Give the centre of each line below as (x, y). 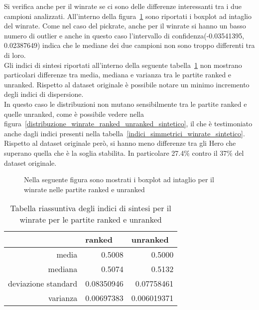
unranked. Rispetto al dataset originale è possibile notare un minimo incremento (127, 84)
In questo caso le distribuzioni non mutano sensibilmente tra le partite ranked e (126, 104)
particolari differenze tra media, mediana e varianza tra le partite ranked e (118, 75)
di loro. (15, 55)
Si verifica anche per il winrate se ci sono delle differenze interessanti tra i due (123, 6)
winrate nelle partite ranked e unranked (84, 189)
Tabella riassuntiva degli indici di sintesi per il (91, 208)
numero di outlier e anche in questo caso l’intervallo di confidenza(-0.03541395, (124, 35)
